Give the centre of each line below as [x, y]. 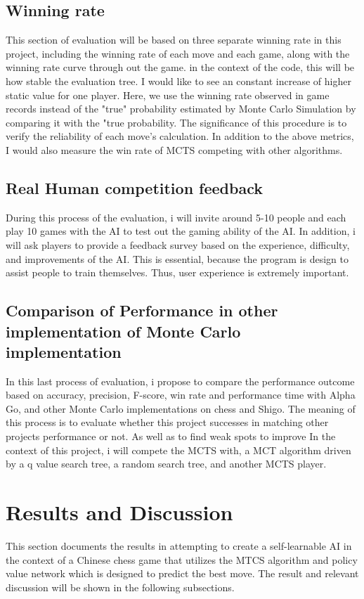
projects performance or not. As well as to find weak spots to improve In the [171, 436]
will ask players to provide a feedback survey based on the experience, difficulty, [178, 244]
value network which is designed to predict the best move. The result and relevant [182, 573]
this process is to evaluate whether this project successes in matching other [167, 422]
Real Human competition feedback [134, 187]
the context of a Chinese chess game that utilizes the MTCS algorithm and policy [182, 559]
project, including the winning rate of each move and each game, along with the [178, 53]
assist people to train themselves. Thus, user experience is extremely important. [177, 272]
